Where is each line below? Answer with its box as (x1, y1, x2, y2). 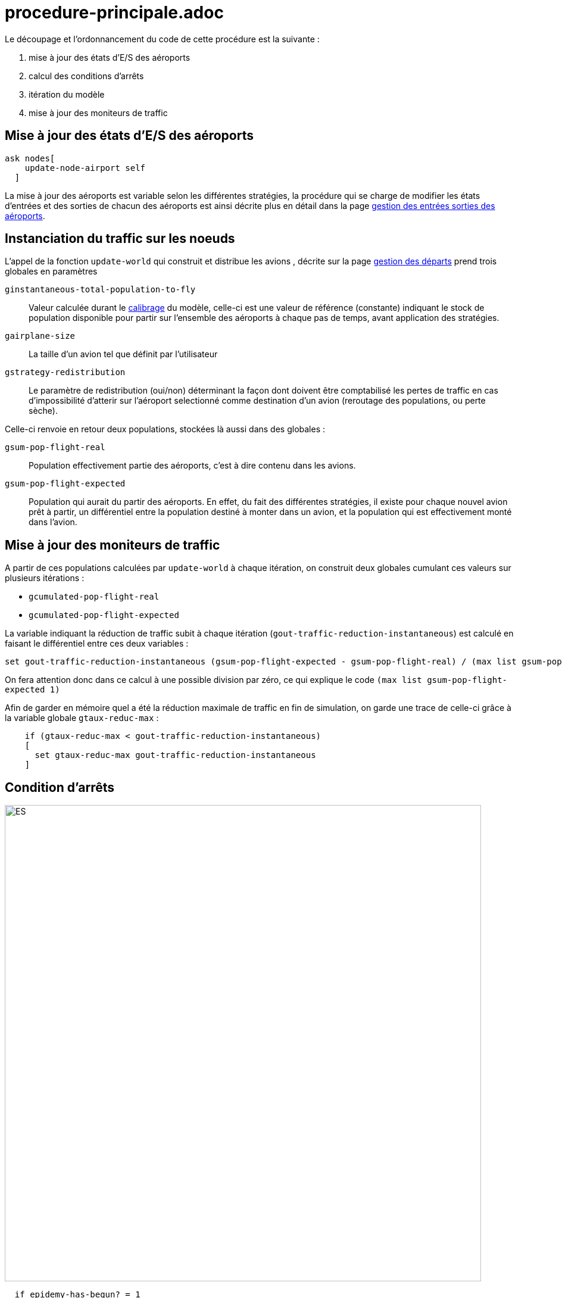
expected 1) (5, 685, 60, 695)
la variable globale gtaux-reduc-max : (5, 713, 159, 723)
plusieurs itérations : (5, 573, 85, 584)
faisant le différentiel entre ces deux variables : (5, 638, 189, 649)
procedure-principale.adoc (5, 2, 224, 23)
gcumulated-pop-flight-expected (29, 610, 179, 620)
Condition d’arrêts (5, 779, 115, 795)
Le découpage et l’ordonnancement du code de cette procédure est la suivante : (5, 33, 320, 44)
